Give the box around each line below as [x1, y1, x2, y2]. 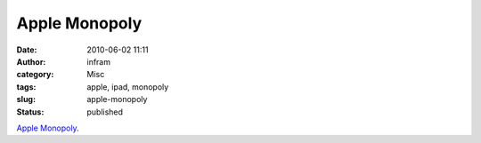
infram [86, 56, 111, 67]
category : [16, 69, 54, 80]
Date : [16, 44, 37, 55]
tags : [16, 81, 37, 92]
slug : [16, 94, 36, 105]
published [86, 107, 124, 117]
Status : [16, 107, 45, 117]
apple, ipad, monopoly [86, 81, 169, 92]
